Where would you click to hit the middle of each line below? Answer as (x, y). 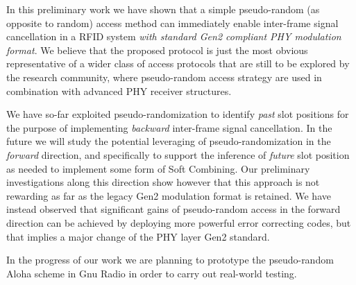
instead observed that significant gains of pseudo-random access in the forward (173, 209)
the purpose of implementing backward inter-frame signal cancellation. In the (169, 127)
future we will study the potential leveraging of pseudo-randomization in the (169, 141)
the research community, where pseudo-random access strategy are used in (164, 77)
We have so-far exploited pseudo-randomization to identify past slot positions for (178, 114)
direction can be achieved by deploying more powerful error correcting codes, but (179, 222)
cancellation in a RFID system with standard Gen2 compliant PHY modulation (174, 36)
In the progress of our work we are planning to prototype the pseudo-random (170, 260)
